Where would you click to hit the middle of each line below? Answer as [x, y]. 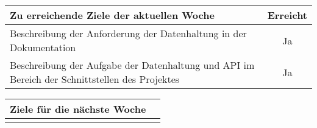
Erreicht [287, 15]
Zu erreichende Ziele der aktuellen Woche [112, 15]
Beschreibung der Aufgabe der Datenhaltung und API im [132, 65]
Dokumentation [43, 47]
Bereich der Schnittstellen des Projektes [95, 79]
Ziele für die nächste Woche [78, 109]
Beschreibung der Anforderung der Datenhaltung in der [128, 33]
